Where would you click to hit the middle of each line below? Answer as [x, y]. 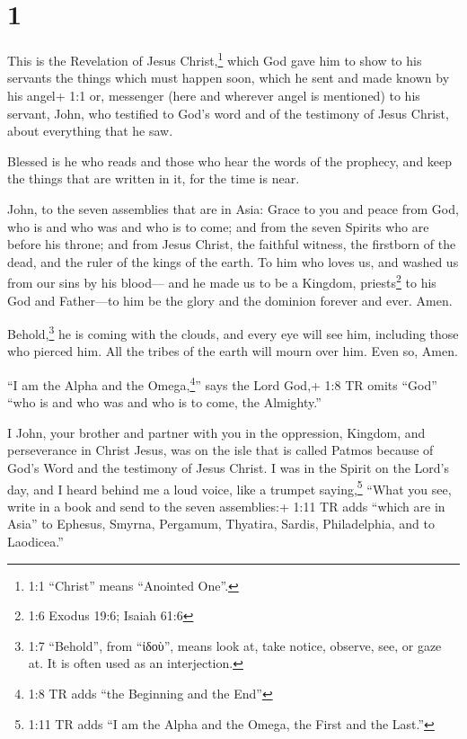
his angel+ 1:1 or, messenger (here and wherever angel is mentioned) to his [214, 95]
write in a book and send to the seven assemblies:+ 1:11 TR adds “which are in [226, 506]
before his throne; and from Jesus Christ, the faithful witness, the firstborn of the [232, 244]
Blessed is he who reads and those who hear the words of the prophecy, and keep [230, 160]
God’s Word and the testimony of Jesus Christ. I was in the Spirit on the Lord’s [228, 468]
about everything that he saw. [90, 131]
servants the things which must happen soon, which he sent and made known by [229, 78]
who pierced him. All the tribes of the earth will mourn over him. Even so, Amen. [233, 351]
